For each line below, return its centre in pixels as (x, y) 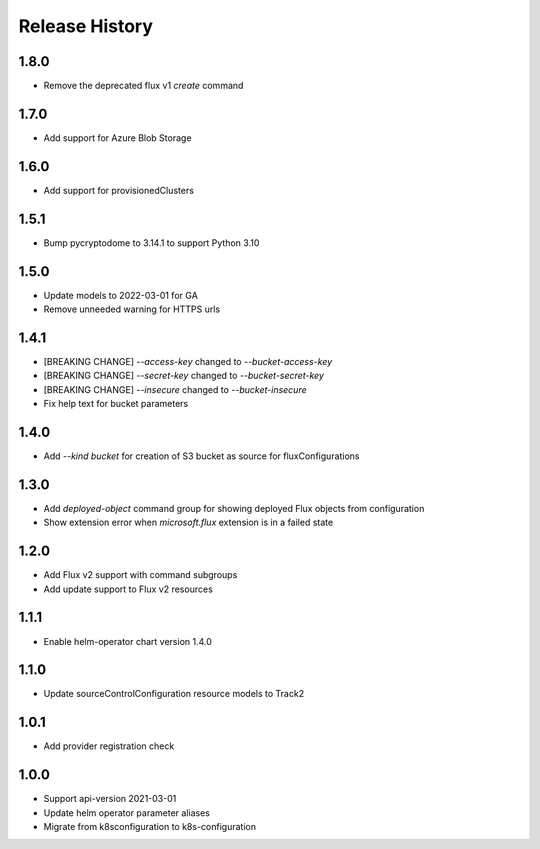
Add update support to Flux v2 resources (128, 589)
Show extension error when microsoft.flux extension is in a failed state (188, 522)
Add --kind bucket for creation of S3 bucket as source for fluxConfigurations (201, 456)
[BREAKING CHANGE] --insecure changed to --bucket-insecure (175, 389)
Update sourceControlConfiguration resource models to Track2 (174, 694)
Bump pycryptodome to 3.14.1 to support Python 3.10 (151, 242)
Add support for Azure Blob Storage (117, 137)
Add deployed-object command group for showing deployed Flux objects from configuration (234, 508)
